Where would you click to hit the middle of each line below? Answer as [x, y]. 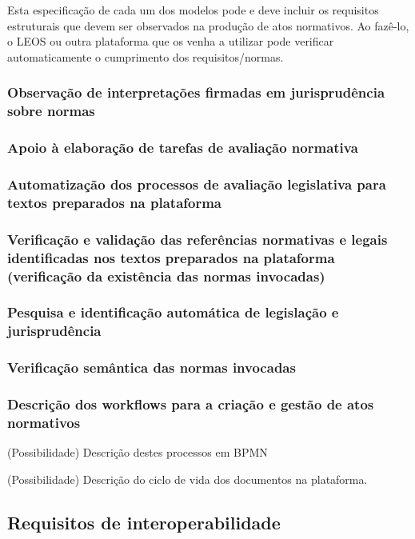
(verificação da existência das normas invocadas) [166, 275]
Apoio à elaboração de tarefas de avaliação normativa [183, 148]
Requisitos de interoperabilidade [144, 522]
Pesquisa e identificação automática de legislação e [173, 312]
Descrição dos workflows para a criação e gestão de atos [191, 403]
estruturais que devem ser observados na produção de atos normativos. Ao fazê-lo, [208, 25]
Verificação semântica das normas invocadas [152, 367]
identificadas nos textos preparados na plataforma [171, 257]
